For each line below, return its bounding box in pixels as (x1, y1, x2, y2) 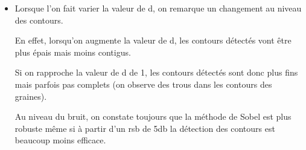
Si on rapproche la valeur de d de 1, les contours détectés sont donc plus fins (14, 66, 298, 79)
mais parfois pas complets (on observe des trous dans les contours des (14, 77, 272, 90)
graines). (14, 90, 47, 102)
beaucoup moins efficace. (14, 134, 106, 146)
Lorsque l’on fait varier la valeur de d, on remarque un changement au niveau (14, 2, 302, 14)
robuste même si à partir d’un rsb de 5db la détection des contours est (14, 122, 275, 134)
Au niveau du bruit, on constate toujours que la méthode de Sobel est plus (14, 110, 292, 123)
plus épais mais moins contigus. (14, 45, 131, 58)
